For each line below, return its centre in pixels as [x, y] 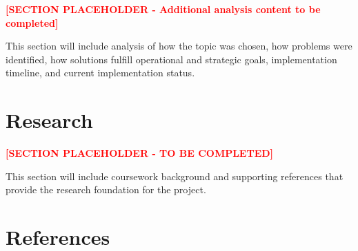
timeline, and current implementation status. [100, 73]
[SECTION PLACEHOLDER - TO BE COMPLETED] [140, 153]
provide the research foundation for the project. [106, 189]
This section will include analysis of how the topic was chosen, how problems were [179, 46]
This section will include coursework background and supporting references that [175, 176]
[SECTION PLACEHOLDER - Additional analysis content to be [163, 9]
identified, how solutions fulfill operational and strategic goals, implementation [171, 59]
